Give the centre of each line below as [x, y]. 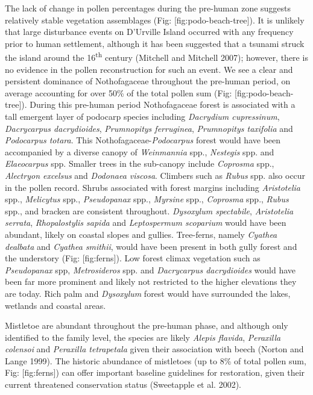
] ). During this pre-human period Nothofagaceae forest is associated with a [157, 104]
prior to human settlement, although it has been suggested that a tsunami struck [155, 43]
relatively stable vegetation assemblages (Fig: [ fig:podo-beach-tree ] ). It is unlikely [155, 20]
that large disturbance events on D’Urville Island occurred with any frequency [149, 32]
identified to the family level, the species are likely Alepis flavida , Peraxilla [143, 337]
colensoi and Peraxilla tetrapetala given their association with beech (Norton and [154, 349]
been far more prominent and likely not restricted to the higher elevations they [151, 281]
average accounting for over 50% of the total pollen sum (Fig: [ [121, 92]
